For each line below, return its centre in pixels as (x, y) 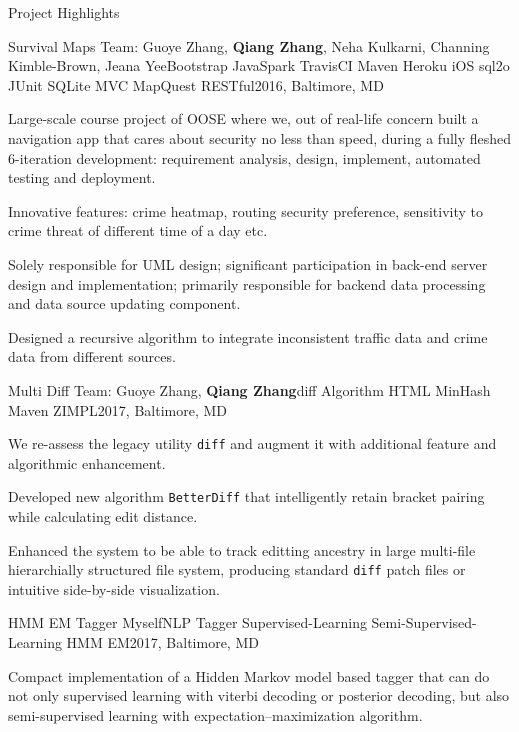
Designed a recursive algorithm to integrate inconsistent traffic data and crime (248, 336)
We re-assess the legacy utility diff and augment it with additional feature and (252, 443)
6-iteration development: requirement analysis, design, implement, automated (244, 157)
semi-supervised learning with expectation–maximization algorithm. (215, 714)
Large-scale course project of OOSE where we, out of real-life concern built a (243, 118)
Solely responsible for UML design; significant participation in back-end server (248, 263)
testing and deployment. (82, 177)
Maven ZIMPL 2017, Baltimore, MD (117, 409)
